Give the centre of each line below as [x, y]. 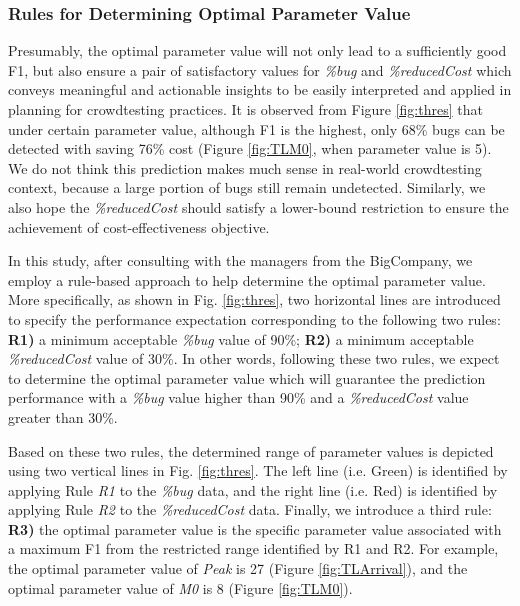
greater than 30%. [63, 416]
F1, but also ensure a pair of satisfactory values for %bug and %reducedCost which [260, 69]
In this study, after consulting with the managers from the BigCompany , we [240, 260]
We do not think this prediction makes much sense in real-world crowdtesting [245, 167]
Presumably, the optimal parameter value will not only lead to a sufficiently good [257, 50]
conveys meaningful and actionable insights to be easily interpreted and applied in [260, 89]
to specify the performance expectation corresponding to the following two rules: [254, 318]
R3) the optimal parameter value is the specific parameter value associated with [255, 528]
